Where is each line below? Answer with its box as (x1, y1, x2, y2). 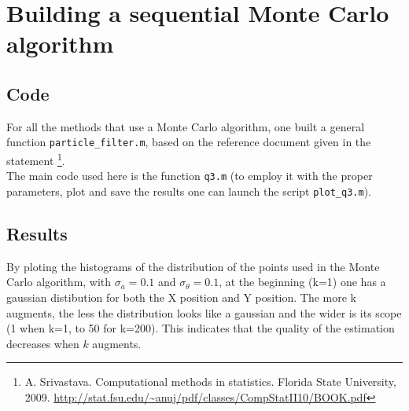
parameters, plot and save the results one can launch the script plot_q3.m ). (6, 182, 371, 199)
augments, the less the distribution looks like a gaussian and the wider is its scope (6, 304, 402, 321)
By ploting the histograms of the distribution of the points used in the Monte (6, 258, 380, 274)
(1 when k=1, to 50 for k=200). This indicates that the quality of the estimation (6, 320, 395, 336)
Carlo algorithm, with (6, 273, 112, 290)
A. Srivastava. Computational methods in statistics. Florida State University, (24, 373, 396, 390)
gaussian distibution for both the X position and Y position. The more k (6, 288, 357, 305)
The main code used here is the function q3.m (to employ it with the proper (6, 167, 373, 184)
